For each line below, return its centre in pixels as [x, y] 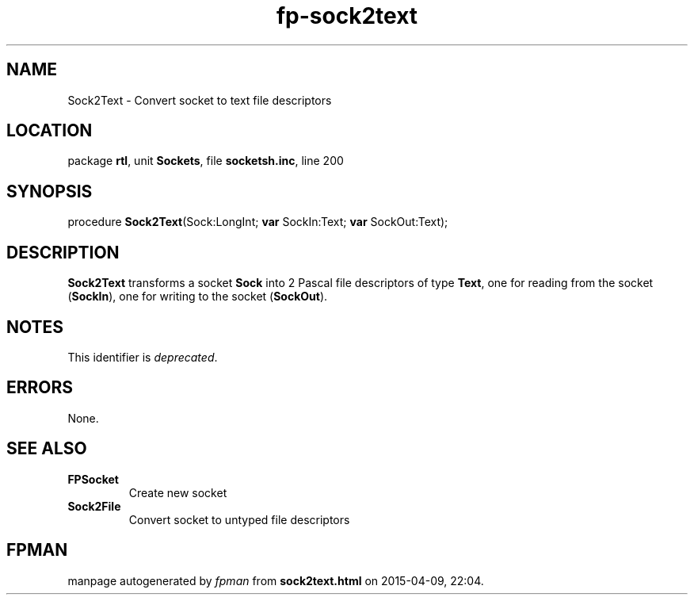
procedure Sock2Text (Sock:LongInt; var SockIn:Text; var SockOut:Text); [258, 222]
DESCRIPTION [63, 252]
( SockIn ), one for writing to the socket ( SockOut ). [198, 297]
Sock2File [94, 506]
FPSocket [93, 479]
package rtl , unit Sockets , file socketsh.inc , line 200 [206, 161]
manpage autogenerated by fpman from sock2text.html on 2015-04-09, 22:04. [276, 580]
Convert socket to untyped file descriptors [239, 519]
